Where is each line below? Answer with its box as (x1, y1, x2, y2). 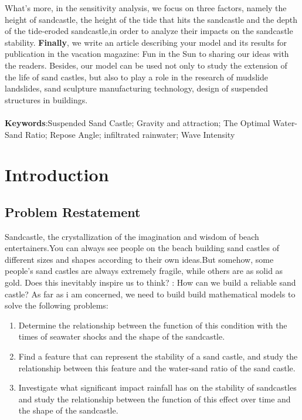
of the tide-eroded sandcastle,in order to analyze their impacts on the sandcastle (5, 25, 293, 37)
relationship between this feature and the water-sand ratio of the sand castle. (18, 361, 296, 374)
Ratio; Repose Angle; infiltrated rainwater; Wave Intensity (25, 128, 235, 140)
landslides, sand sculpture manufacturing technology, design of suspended (5, 82, 269, 94)
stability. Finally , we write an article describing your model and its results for (5, 36, 287, 48)
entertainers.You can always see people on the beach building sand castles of (5, 242, 279, 254)
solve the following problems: (5, 299, 108, 311)
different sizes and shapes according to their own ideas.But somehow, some (5, 253, 274, 265)
